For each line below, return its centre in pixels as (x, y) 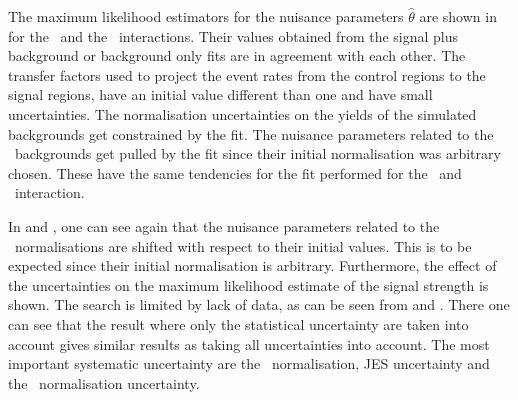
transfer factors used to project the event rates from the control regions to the (247, 74)
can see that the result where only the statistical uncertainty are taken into (238, 323)
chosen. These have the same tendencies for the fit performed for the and (235, 172)
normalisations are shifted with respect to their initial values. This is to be (243, 245)
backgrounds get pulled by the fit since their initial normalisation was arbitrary (257, 153)
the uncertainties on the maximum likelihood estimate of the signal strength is (248, 284)
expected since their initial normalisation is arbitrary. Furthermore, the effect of (252, 265)
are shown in (458, 16)
